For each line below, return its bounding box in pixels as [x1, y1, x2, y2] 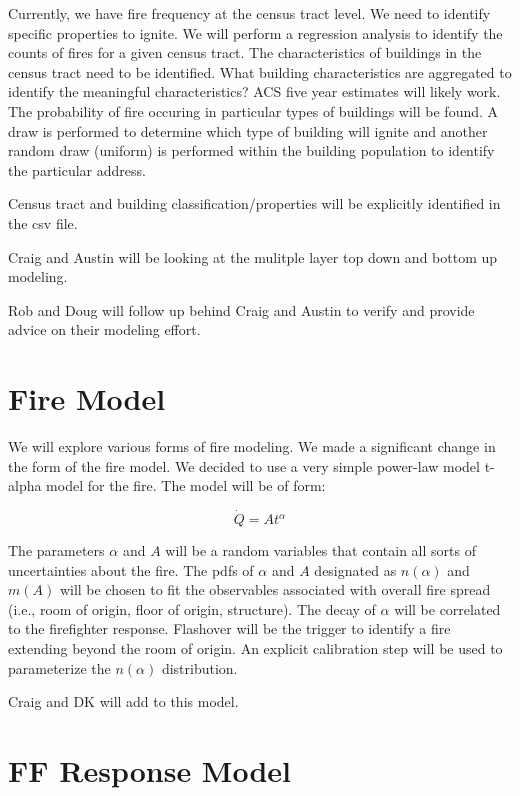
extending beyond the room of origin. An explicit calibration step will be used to [8, 638, 503, 658]
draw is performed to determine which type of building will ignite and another [8, 120, 488, 141]
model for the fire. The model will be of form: [46, 475, 326, 496]
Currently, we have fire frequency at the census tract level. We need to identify [8, 3, 491, 23]
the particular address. [8, 159, 146, 180]
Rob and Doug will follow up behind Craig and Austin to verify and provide [8, 299, 475, 320]
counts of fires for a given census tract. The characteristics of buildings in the [8, 42, 482, 63]
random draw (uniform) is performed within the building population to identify [8, 140, 495, 161]
